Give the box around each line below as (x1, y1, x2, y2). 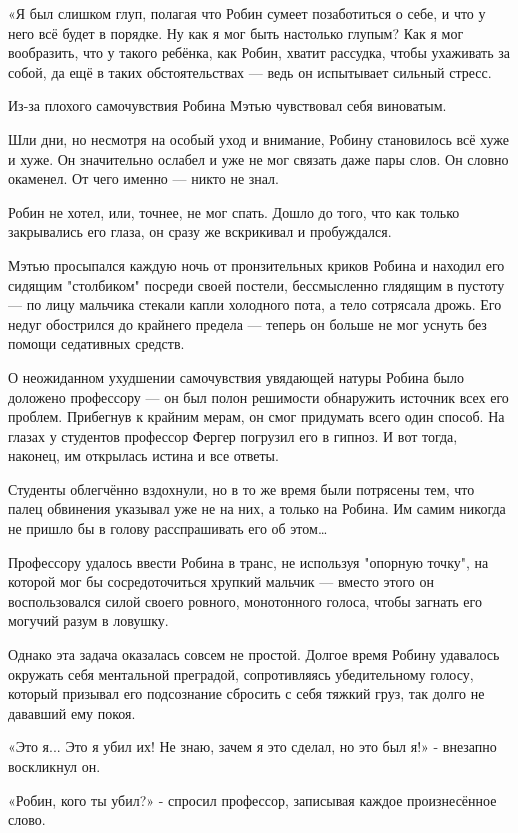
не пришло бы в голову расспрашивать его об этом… (8, 518, 328, 539)
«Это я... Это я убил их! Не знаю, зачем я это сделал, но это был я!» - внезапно (8, 736, 497, 757)
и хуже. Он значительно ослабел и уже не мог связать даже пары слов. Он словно (8, 148, 509, 169)
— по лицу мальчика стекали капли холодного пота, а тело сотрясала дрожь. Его (8, 294, 502, 315)
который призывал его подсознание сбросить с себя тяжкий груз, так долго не (8, 683, 485, 704)
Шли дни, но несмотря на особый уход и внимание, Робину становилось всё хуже (8, 128, 510, 149)
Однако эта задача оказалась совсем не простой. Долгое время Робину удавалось (8, 644, 500, 665)
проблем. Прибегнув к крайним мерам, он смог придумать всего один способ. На (8, 406, 505, 427)
